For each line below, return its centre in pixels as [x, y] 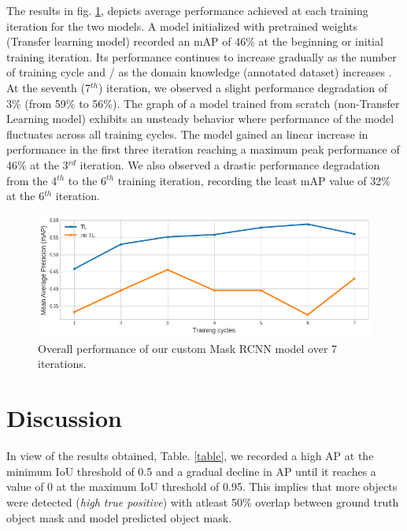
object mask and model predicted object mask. [119, 517]
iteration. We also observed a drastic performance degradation [230, 164]
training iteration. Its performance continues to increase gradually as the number [202, 56]
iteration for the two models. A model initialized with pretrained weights [182, 26]
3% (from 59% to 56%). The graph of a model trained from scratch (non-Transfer [203, 103]
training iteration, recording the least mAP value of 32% [254, 180]
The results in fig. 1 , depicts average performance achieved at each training [187, 10]
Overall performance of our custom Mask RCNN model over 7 [188, 348]
